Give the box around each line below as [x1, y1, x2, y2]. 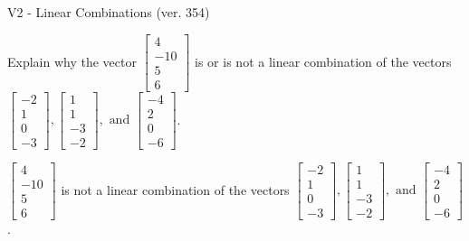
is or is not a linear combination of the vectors [195, 51, 452, 70]
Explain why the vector [7, 51, 137, 70]
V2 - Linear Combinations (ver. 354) [7, 3, 210, 21]
